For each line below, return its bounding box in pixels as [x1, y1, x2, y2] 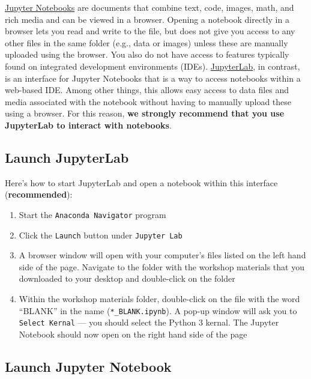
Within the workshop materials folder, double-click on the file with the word [19, 293, 300, 305]
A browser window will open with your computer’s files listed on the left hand [19, 249, 306, 261]
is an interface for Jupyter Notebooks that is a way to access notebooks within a [5, 71, 301, 84]
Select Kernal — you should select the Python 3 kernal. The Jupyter [19, 316, 279, 329]
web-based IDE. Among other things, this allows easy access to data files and [5, 83, 289, 96]
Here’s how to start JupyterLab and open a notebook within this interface [5, 176, 278, 189]
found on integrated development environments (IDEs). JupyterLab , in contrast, [5, 59, 300, 72]
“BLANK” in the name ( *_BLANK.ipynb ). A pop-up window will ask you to [19, 304, 297, 317]
